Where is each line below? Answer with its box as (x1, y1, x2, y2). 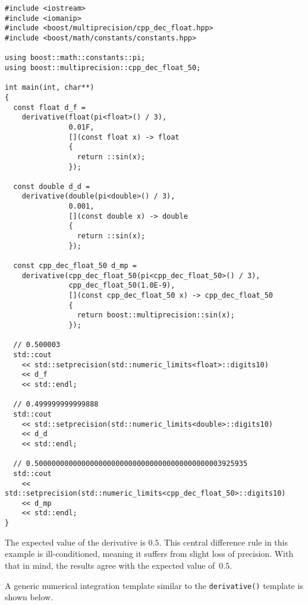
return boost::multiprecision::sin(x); (77, 311, 235, 320)
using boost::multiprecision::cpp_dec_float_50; (5, 63, 201, 72)
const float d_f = (13, 103, 86, 112)
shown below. (5, 591, 54, 603)
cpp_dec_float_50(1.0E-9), (68, 281, 175, 290)
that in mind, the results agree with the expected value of (5, 559, 215, 571)
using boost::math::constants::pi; (5, 53, 146, 62)
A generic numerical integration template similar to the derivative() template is (5, 579, 303, 591)
